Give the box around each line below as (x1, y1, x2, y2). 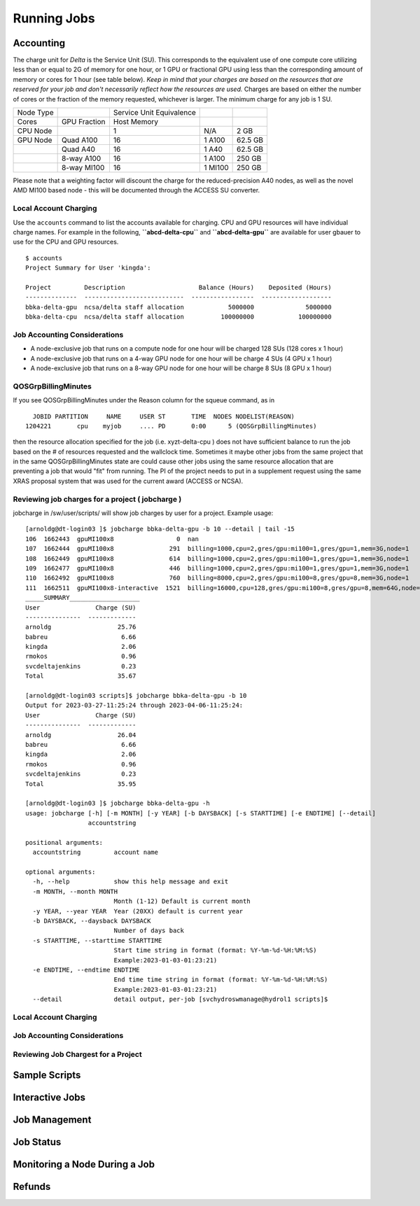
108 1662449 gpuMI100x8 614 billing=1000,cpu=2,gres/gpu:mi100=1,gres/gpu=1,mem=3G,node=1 (25, 554, 409, 563)
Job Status (13, 1136, 62, 1148)
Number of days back (113, 927, 185, 934)
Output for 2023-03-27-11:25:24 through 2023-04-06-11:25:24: (25, 701, 244, 710)
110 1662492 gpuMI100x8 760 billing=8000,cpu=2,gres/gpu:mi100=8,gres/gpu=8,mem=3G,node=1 (25, 574, 409, 582)
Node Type (17, 108, 54, 118)
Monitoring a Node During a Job (13, 1158, 155, 1170)
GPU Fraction (61, 117, 106, 127)
